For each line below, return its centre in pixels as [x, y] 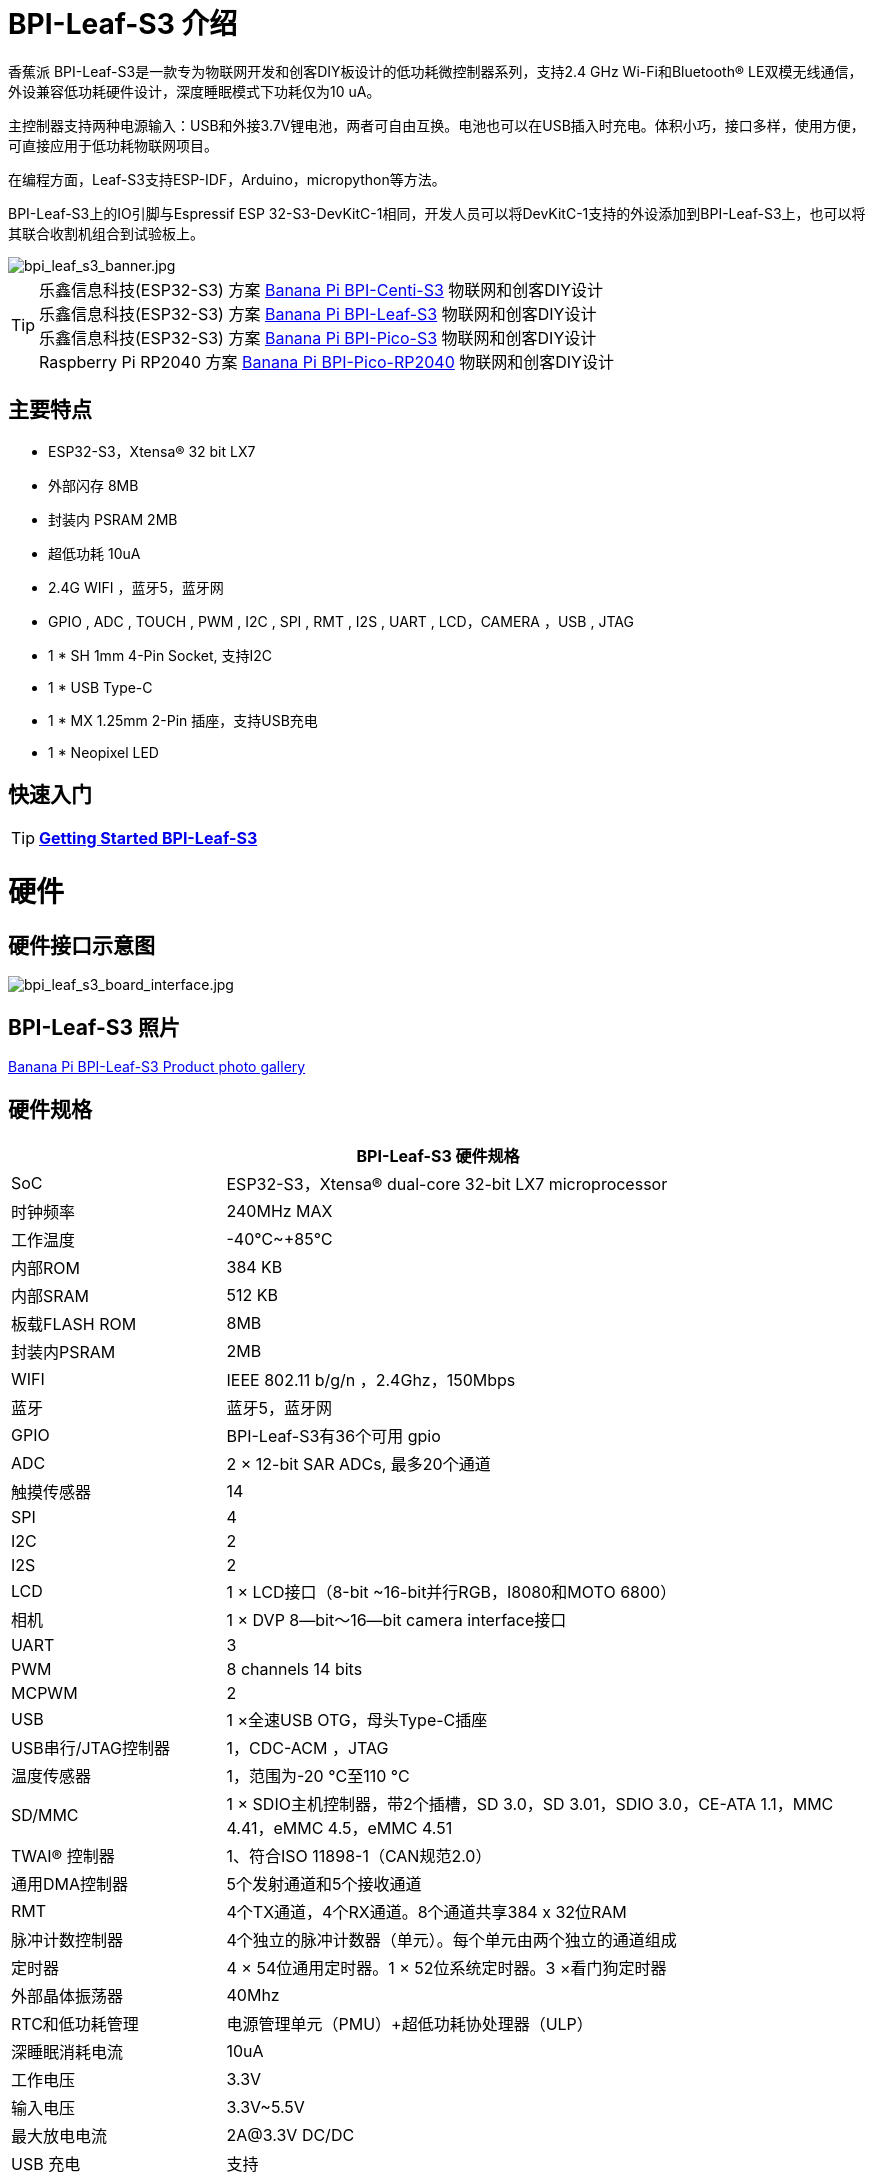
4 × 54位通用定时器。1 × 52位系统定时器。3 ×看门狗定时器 [446, 1968]
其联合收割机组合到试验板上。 [106, 233]
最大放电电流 [59, 2136]
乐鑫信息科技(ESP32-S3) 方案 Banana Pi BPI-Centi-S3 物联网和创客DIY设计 [321, 289]
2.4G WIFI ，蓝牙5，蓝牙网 [136, 587]
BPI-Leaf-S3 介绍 [123, 24]
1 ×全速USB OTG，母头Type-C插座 [357, 1720]
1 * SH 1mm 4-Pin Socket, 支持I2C [160, 655]
